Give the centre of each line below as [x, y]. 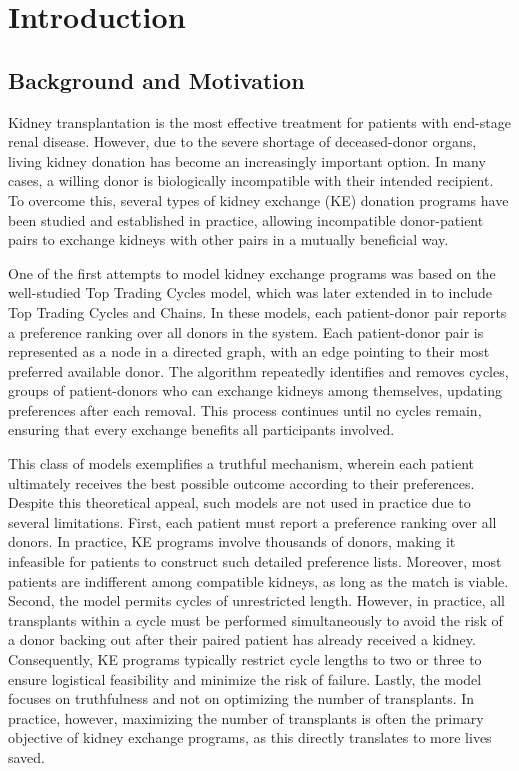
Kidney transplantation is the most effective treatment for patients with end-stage [259, 121]
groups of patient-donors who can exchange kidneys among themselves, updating [255, 390]
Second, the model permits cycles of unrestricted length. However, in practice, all [257, 600]
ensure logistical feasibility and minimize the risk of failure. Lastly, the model [245, 678]
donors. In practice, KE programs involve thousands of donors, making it [232, 541]
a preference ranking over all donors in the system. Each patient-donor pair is [246, 331]
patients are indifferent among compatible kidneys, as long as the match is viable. [258, 580]
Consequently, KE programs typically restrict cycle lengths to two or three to [245, 659]
